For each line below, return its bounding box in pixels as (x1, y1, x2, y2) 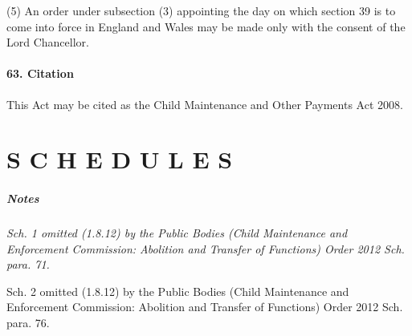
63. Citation (6, 65, 74, 82)
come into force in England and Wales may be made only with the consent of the (6, 18, 406, 34)
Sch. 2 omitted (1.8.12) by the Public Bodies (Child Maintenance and (6, 282, 349, 299)
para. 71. (6, 256, 50, 273)
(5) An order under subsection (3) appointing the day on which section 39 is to (6, 2, 396, 18)
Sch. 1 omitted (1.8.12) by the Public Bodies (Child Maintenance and (6, 225, 348, 241)
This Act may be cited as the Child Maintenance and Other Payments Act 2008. (6, 95, 403, 112)
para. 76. (6, 314, 50, 331)
